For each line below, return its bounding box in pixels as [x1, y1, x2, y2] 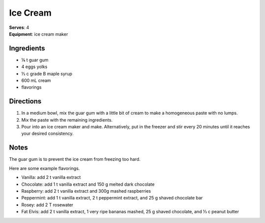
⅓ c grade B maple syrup [21, 71, 72, 76]
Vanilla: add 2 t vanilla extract [21, 174, 81, 180]
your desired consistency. [21, 130, 74, 137]
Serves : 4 [9, 25, 29, 30]
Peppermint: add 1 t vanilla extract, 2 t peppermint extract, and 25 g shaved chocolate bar [21, 195, 203, 201]
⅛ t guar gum [21, 57, 49, 63]
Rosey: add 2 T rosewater [21, 201, 74, 208]
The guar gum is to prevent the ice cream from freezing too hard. [9, 156, 141, 162]
